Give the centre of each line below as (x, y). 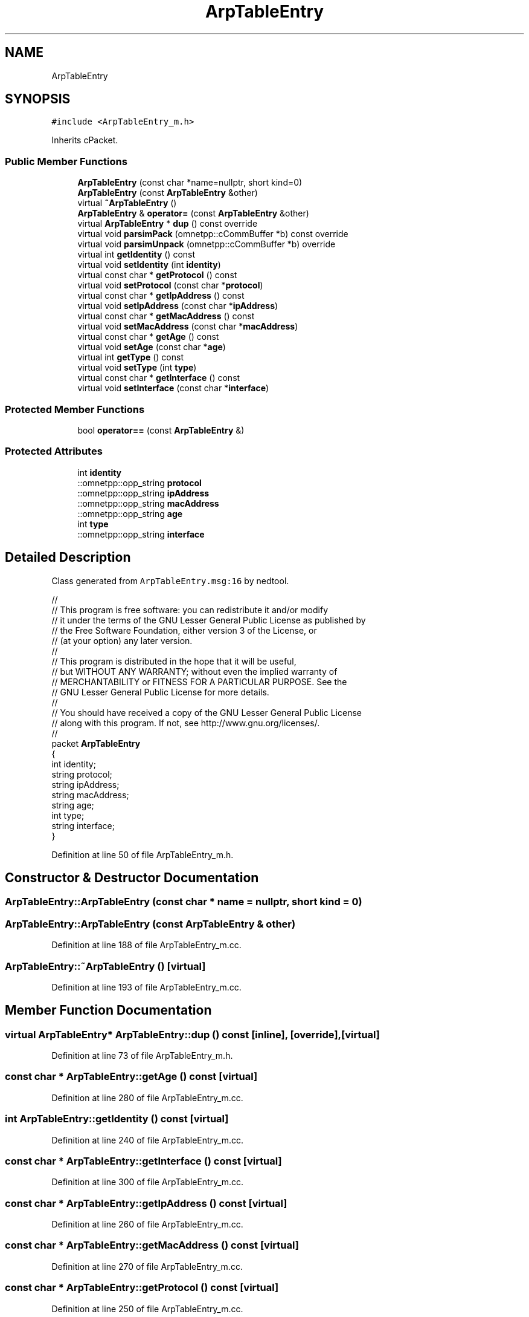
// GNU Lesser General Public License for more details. (160, 692)
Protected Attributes (54, 451)
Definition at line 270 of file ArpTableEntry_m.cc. (147, 1266)
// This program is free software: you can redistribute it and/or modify (190, 610)
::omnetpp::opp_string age (130, 513)
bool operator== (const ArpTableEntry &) (161, 430)
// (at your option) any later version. (122, 640)
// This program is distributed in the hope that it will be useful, (174, 661)
